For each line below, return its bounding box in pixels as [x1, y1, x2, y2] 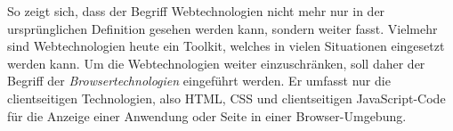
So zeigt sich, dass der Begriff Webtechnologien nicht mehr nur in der [7, 2, 385, 20]
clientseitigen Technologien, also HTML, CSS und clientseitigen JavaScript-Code [7, 88, 446, 107]
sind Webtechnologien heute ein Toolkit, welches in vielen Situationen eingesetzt [7, 37, 445, 55]
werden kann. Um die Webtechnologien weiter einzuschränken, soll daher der [7, 53, 425, 72]
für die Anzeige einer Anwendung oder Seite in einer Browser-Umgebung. [7, 106, 407, 125]
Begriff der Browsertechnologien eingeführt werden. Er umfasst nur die [7, 71, 391, 90]
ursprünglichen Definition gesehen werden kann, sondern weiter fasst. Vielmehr [7, 19, 438, 37]
